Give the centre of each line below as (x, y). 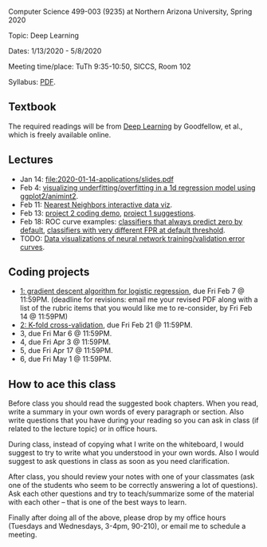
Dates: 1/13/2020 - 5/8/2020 (55, 51)
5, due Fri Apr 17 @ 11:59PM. (66, 351)
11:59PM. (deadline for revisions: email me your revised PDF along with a (139, 299)
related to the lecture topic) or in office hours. (83, 429)
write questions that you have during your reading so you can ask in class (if (133, 420)
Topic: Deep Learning (44, 36)
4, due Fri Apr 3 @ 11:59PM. (65, 342)
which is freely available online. (60, 134)
